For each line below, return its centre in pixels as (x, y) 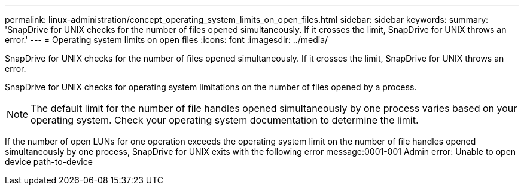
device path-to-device (49, 162)
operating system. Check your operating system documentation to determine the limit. (225, 120)
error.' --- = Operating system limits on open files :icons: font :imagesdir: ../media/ (167, 40)
